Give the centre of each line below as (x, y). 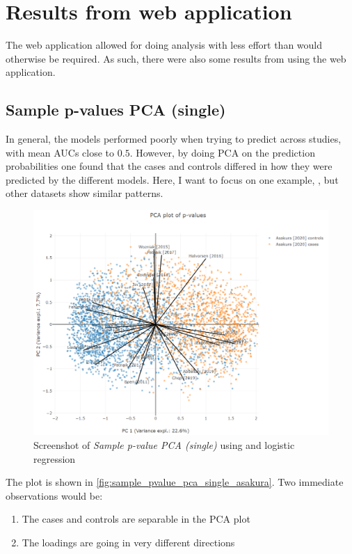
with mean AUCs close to (60, 152)
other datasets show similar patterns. (85, 193)
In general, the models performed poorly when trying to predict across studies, (174, 139)
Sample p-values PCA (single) (116, 110)
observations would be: (54, 495)
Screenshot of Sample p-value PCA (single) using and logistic (164, 445)
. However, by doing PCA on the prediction (222, 152)
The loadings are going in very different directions (128, 543)
